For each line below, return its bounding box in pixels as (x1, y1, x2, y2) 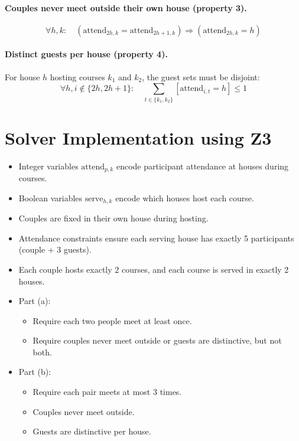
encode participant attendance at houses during (116, 159, 289, 172)
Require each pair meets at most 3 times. (32, 386, 182, 398)
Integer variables (18, 159, 79, 172)
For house (5, 70, 40, 83)
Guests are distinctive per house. (32, 425, 151, 437)
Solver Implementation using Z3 (5, 125, 272, 149)
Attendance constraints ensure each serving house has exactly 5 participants (18, 231, 294, 244)
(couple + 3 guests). (18, 243, 92, 256)
